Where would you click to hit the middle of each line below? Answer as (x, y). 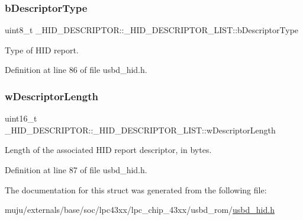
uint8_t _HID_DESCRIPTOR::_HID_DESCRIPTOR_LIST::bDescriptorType (152, 30)
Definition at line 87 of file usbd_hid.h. (76, 170)
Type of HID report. (42, 50)
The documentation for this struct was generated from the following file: (136, 189)
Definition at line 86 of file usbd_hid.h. (76, 70)
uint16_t (21, 118)
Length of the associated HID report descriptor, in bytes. (108, 150)
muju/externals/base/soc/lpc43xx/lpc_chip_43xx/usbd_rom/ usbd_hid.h (140, 210)
